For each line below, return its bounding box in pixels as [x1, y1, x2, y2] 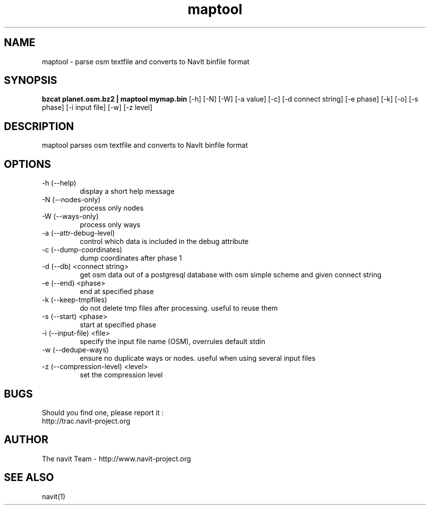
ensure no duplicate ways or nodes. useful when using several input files [80, 354, 316, 363]
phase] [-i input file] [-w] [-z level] [42, 103, 153, 112]
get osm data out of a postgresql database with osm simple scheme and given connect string [80, 270, 382, 279]
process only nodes [80, 204, 144, 213]
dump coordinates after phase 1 [80, 254, 182, 263]
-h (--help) [42, 179, 77, 188]
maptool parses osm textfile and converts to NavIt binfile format [42, 141, 248, 150]
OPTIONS [4, 158, 51, 170]
